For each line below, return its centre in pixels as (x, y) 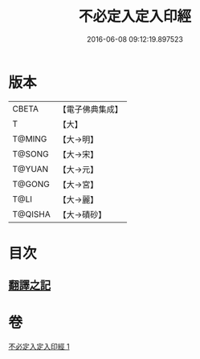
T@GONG (31, 184)
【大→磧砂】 (82, 214)
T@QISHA (31, 214)
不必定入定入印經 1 (39, 347)
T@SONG (31, 153)
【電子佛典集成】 (90, 109)
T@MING (30, 139)
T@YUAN (31, 169)
